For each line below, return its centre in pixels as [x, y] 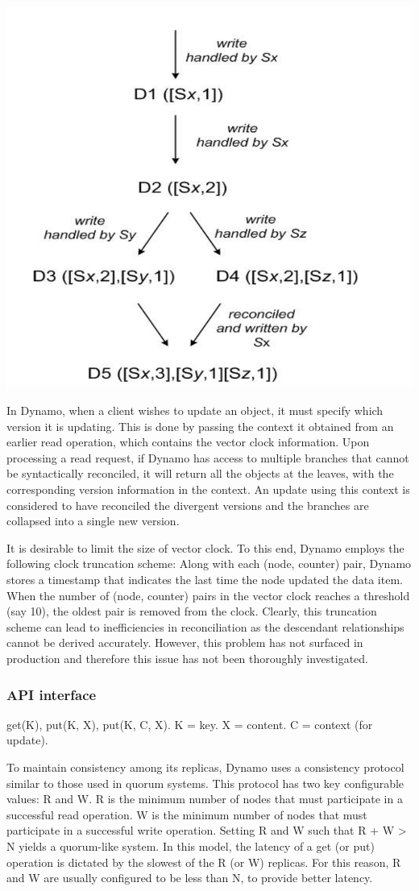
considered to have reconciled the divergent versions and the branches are [188, 505]
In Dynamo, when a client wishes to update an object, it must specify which [195, 410]
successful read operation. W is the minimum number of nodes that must [187, 814]
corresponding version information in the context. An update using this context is [208, 489]
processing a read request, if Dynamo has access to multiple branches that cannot [208, 457]
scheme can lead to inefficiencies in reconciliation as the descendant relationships [205, 626]
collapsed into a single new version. [93, 521]
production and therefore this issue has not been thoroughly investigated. [187, 658]
